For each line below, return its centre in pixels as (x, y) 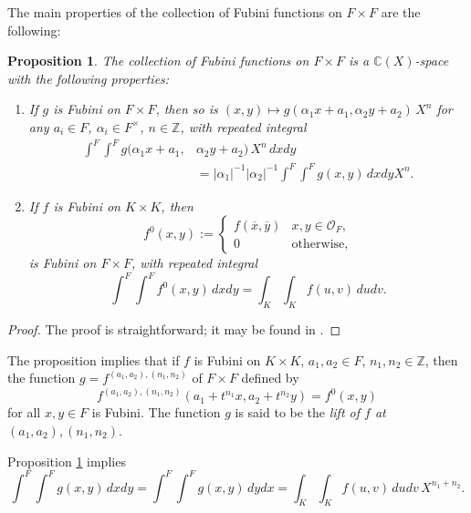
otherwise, (320, 244)
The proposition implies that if (94, 359)
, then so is (187, 109)
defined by (270, 378)
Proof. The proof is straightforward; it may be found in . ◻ (174, 329)
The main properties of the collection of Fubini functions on (175, 12)
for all (24, 412)
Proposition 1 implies (67, 461)
